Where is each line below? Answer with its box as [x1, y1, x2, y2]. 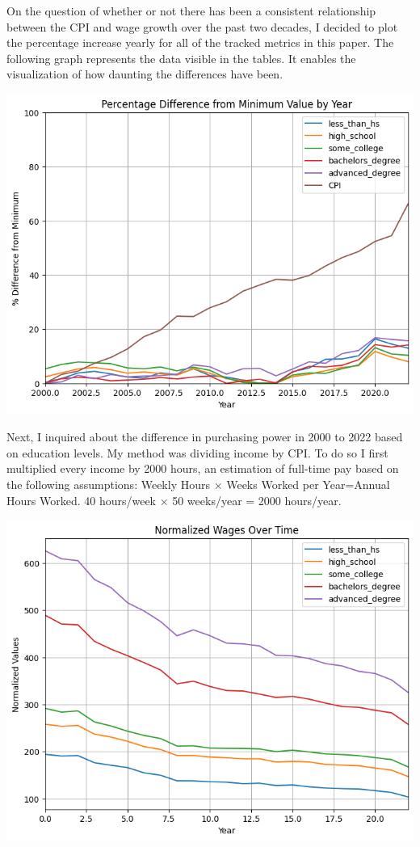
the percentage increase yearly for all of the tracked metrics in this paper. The [6, 34, 394, 51]
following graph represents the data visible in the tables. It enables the [6, 49, 356, 66]
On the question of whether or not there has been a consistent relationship [6, 2, 376, 19]
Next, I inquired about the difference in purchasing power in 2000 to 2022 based [6, 428, 403, 445]
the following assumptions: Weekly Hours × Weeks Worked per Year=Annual [6, 476, 390, 493]
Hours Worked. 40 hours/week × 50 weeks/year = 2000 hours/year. [6, 491, 342, 508]
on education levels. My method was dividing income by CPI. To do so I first [6, 444, 388, 461]
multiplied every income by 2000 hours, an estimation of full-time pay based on [6, 460, 399, 477]
